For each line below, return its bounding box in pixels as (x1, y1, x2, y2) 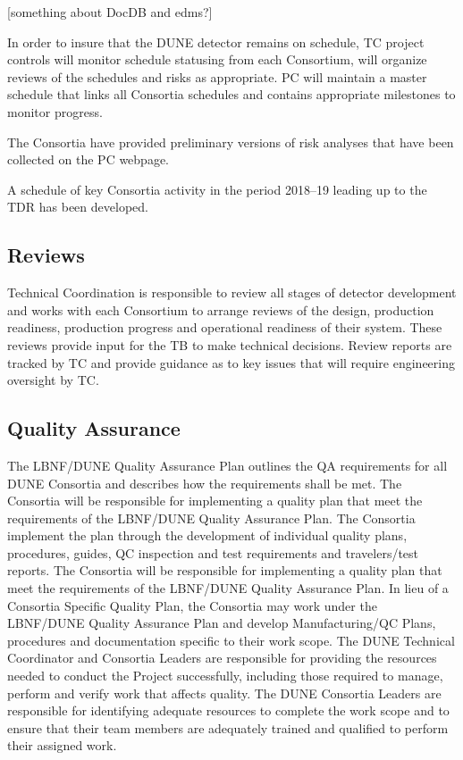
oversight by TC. (7, 371, 99, 389)
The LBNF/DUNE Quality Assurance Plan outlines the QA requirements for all (7, 455, 448, 474)
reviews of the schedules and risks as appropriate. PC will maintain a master (7, 67, 427, 86)
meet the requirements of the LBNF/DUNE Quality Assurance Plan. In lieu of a (7, 579, 449, 597)
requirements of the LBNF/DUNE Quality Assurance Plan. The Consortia (7, 508, 416, 527)
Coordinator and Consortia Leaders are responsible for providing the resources (7, 648, 437, 667)
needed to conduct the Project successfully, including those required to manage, (7, 666, 443, 685)
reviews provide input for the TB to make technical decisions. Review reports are (7, 335, 452, 354)
